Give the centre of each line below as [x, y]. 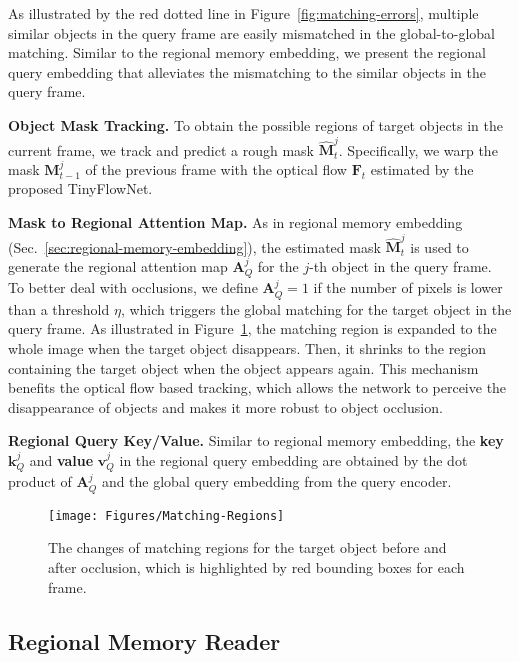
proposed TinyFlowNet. [80, 188]
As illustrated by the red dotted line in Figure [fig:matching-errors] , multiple [243, 13]
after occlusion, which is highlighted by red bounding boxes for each [256, 567]
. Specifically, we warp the [418, 149]
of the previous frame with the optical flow [216, 168]
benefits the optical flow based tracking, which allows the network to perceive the [257, 387]
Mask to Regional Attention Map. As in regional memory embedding [235, 222]
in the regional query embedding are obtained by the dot [293, 459]
